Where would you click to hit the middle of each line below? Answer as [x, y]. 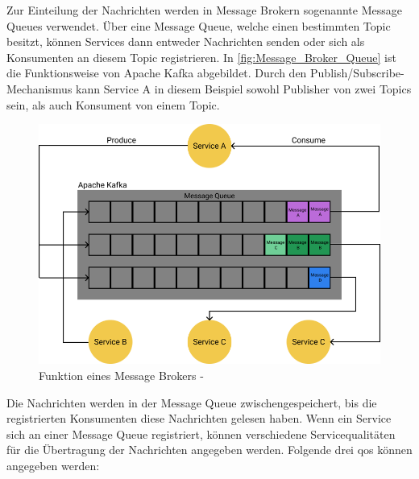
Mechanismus [39, 88]
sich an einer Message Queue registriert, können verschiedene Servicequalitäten [201, 434]
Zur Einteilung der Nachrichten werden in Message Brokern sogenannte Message [204, 10]
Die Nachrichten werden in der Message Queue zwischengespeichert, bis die [192, 402]
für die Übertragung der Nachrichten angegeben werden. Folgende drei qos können [209, 450]
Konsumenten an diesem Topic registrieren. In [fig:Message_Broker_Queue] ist [201, 57]
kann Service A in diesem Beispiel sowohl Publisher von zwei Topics [244, 88]
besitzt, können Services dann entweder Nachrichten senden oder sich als [186, 41]
